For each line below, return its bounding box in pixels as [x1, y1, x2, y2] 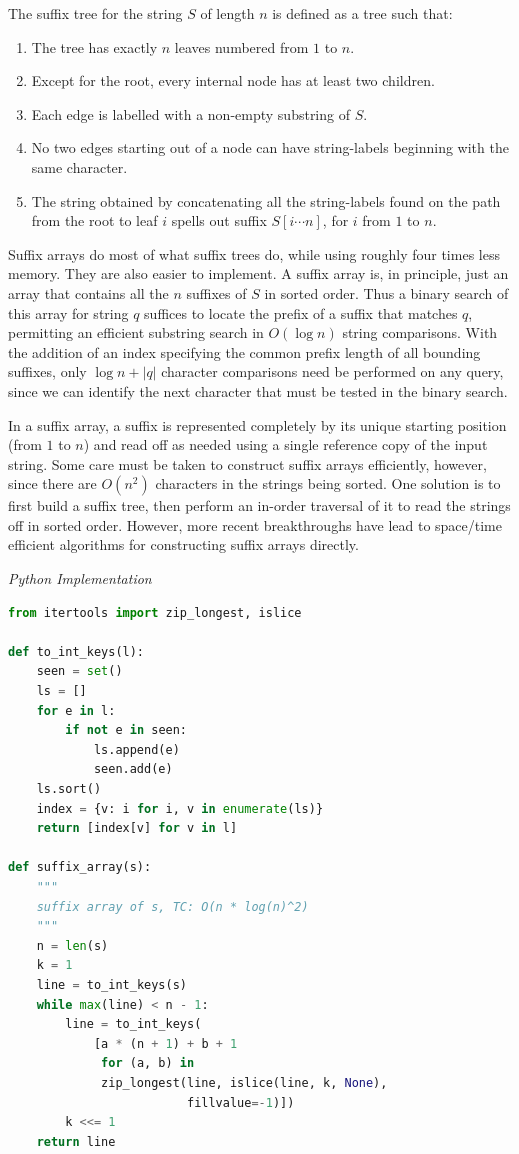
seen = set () [36, 664, 123, 679]
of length [200, 3, 255, 23]
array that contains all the [8, 282, 169, 303]
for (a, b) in [101, 1056, 195, 1071]
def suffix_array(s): [8, 860, 152, 875]
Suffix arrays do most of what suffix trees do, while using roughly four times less [8, 243, 500, 264]
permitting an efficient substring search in [8, 322, 264, 343]
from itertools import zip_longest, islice [8, 605, 302, 620]
